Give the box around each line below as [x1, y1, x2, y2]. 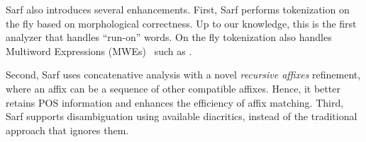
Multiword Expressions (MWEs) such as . [6, 43, 192, 58]
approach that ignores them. [6, 122, 129, 137]
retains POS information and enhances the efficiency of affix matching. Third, [6, 95, 344, 110]
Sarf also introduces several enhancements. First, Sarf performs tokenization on [6, 2, 350, 16]
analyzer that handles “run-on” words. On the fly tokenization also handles [6, 30, 332, 45]
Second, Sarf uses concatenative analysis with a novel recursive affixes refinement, [6, 67, 361, 82]
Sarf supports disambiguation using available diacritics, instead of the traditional [6, 109, 357, 124]
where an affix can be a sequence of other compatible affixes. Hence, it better [6, 81, 340, 95]
